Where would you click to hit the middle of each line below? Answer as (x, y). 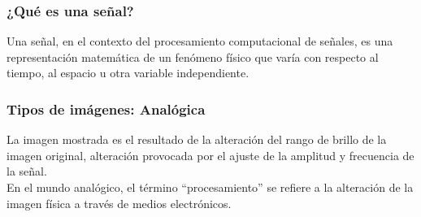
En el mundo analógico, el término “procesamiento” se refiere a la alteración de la (210, 187)
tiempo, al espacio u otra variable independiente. (128, 73)
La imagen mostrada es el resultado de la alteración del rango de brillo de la (197, 139)
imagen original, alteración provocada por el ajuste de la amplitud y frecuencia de (210, 155)
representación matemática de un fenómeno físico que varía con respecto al (193, 56)
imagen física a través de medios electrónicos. (119, 203)
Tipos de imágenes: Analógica (106, 108)
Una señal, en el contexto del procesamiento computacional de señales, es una (200, 41)
